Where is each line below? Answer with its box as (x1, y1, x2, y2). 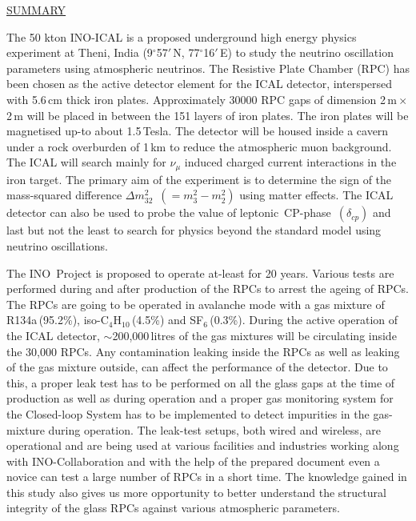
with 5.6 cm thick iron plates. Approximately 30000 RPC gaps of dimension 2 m (6, 90, 397, 107)
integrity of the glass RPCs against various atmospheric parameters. (6, 499, 340, 516)
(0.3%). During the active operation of (210, 311, 398, 328)
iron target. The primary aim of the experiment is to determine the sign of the (6, 170, 392, 187)
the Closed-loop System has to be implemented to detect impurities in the (6, 405, 370, 422)
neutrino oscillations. (6, 237, 108, 254)
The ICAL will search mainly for (6, 154, 166, 170)
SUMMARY (6, 2, 66, 18)
